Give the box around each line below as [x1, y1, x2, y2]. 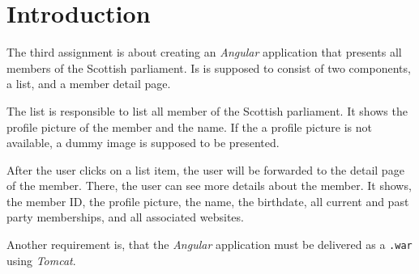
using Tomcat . [6, 251, 76, 268]
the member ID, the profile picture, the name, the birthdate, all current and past [6, 192, 409, 209]
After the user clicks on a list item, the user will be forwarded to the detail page [6, 161, 404, 178]
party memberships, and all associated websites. [6, 209, 244, 226]
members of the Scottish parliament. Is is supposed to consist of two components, [6, 59, 411, 76]
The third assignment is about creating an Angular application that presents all [6, 44, 402, 61]
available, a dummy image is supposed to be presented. [6, 134, 280, 151]
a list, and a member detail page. [6, 75, 171, 92]
